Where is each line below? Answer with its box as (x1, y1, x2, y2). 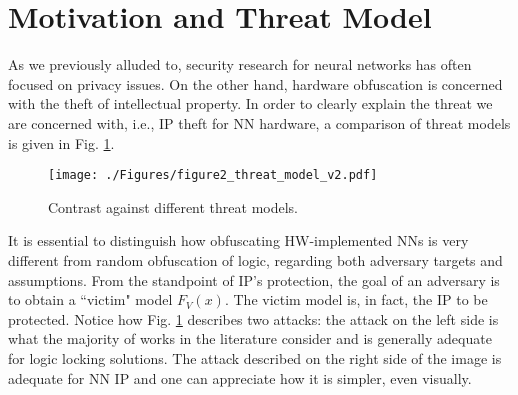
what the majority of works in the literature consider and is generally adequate (8, 328, 492, 349)
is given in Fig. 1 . (8, 132, 115, 153)
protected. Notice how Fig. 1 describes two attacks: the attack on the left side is (8, 308, 499, 329)
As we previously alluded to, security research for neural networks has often (8, 54, 472, 75)
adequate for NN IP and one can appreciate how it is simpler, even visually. (8, 367, 472, 388)
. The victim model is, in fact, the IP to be (224, 289, 488, 310)
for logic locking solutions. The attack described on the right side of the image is (8, 347, 502, 368)
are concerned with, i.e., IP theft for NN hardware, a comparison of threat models (8, 112, 511, 133)
